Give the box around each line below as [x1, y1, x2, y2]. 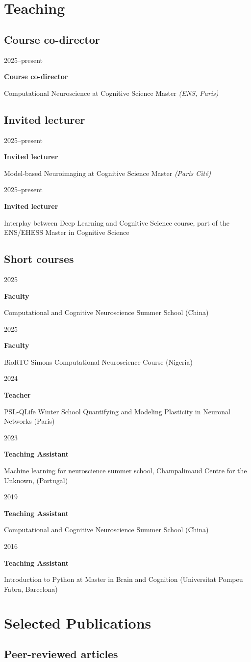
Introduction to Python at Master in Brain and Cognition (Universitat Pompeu [4, 574, 243, 584]
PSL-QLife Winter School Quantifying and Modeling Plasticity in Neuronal [4, 406, 230, 416]
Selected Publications [4, 612, 151, 633]
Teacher [4, 390, 31, 400]
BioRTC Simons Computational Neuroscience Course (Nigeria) [4, 356, 193, 367]
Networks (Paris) [4, 416, 55, 426]
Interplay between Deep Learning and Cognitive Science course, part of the [4, 217, 229, 228]
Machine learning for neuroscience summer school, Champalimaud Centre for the [4, 465, 247, 476]
